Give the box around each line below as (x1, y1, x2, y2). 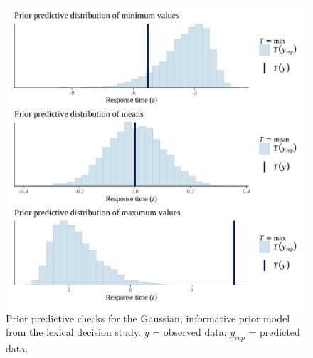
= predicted (248, 324, 300, 339)
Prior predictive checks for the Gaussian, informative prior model (6, 310, 290, 325)
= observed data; (152, 324, 227, 339)
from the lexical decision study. (6, 324, 141, 339)
